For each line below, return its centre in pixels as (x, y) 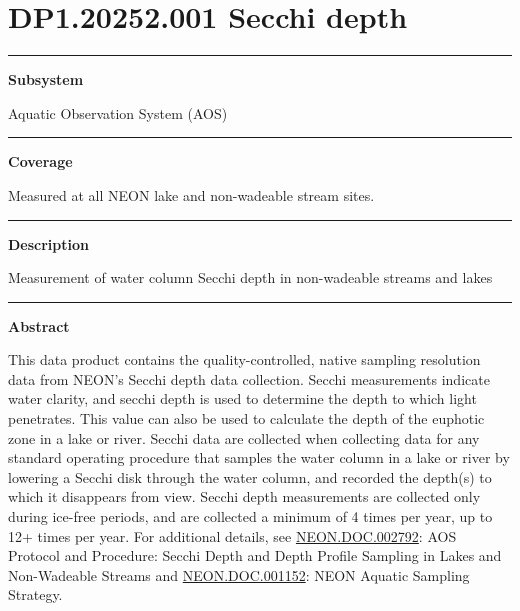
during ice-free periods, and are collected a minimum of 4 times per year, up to (250, 516)
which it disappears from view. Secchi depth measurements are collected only (244, 496)
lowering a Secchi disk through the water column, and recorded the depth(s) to (250, 476)
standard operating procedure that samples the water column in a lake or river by (259, 457)
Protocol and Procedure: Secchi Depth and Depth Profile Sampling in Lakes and (255, 555)
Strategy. (35, 594)
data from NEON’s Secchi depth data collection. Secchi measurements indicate (249, 378)
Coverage (40, 161)
